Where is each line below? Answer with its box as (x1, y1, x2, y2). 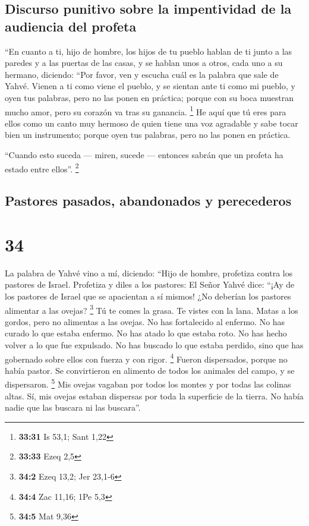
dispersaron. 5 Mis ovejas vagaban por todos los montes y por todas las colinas (5, 376, 291, 390)
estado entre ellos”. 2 (5, 160, 79, 175)
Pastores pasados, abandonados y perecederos (5, 191, 292, 210)
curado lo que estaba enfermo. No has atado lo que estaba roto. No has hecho (5, 327, 287, 339)
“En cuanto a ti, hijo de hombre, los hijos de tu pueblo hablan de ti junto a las (5, 45, 292, 57)
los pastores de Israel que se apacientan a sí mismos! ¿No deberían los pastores (5, 289, 291, 302)
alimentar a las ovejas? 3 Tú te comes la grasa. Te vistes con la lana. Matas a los (5, 302, 298, 316)
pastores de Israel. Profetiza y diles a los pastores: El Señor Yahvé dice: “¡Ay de (5, 278, 295, 291)
